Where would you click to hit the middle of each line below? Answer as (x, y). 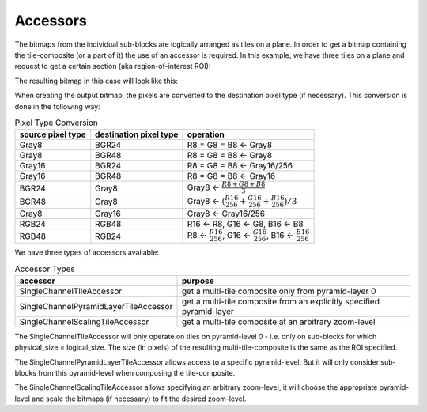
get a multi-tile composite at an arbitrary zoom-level (278, 322)
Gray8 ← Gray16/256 (226, 214)
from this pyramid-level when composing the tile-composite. (137, 372)
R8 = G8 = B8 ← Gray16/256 (240, 166)
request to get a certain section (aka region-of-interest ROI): (113, 66)
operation (206, 134)
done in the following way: (57, 106)
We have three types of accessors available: (87, 252)
